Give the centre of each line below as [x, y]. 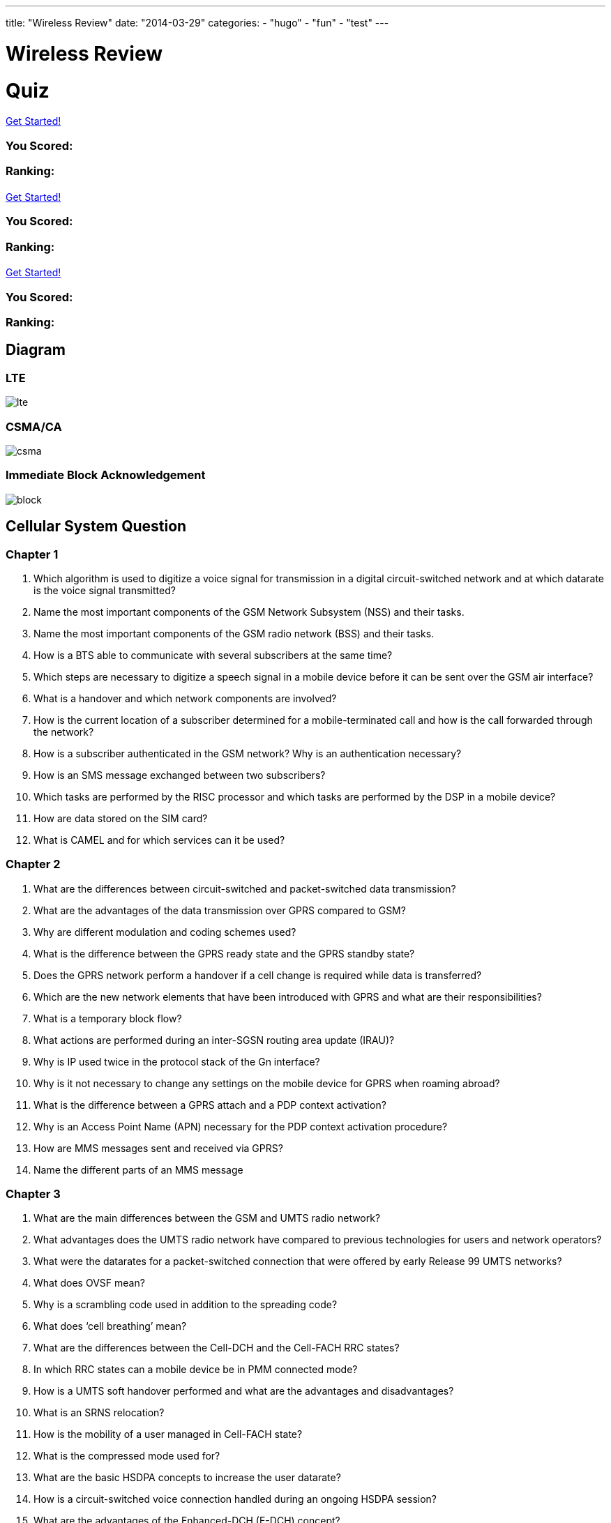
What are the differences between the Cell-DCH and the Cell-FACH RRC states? [217, 1348]
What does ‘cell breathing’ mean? [110, 1326]
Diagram [36, 350]
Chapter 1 [32, 554]
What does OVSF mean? [89, 1283]
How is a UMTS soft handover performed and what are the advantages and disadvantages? [244, 1391]
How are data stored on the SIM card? [121, 818]
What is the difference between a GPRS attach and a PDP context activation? [210, 1105]
